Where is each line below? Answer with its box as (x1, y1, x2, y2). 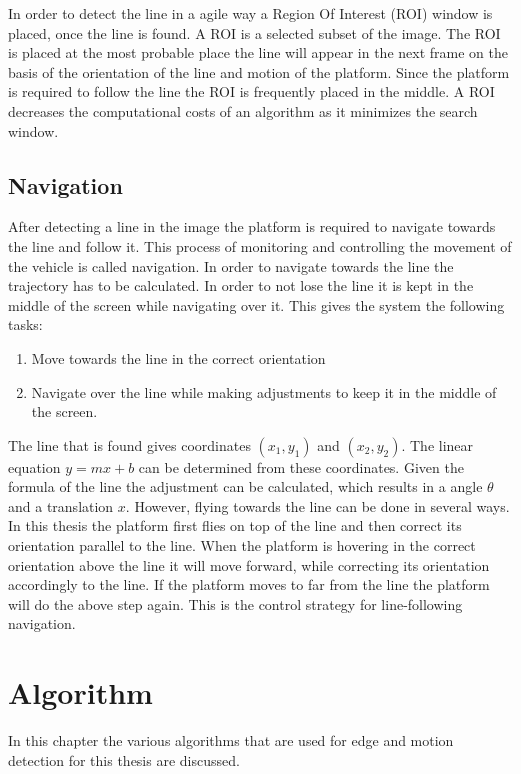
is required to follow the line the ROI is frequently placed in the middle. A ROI (8, 81, 495, 102)
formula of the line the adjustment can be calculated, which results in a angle (8, 476, 483, 497)
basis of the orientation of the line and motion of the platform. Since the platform (8, 61, 510, 82)
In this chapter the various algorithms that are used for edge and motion (8, 730, 454, 751)
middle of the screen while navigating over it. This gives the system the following (8, 294, 505, 315)
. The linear (401, 434, 474, 455)
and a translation (8, 495, 114, 516)
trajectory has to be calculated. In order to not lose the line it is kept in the (8, 275, 474, 296)
